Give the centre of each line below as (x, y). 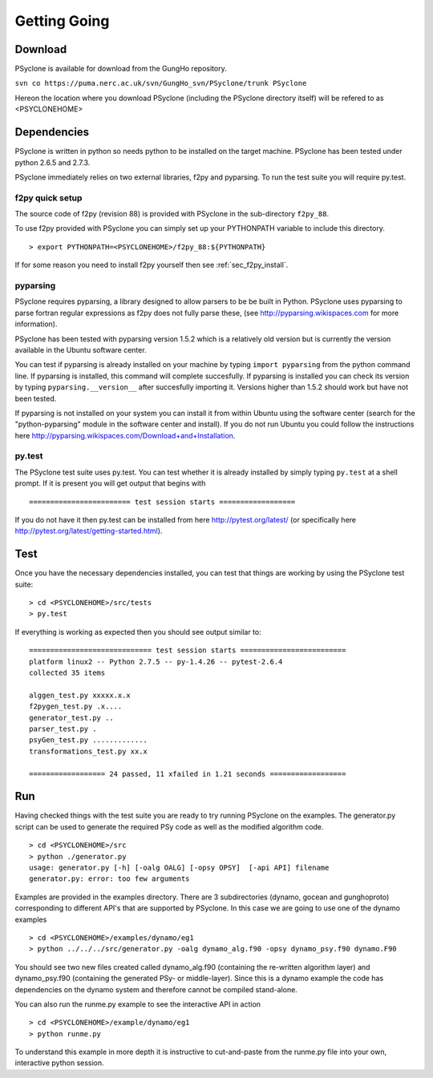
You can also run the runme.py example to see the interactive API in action (138, 1004)
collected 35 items (67, 673)
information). (36, 324)
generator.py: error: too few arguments (109, 879)
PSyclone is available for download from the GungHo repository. (121, 69)
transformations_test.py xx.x (89, 751)
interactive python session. (59, 1063)
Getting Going (62, 21)
